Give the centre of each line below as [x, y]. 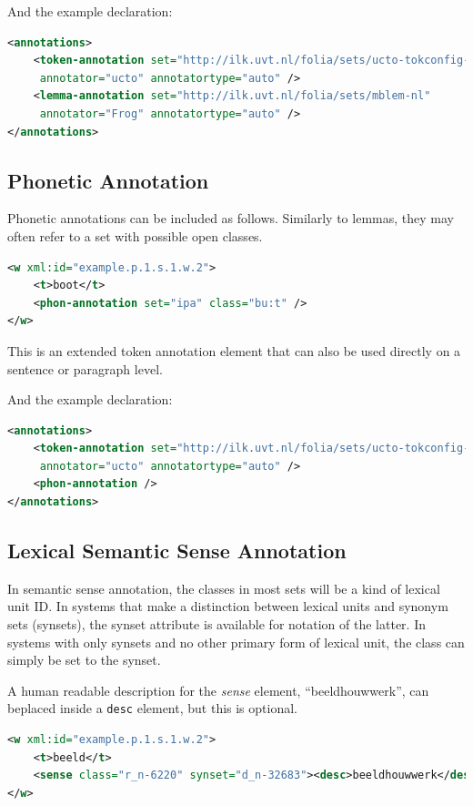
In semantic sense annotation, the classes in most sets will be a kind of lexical [224, 588]
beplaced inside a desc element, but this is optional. [152, 708]
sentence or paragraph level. [85, 368]
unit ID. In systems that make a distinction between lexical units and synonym [228, 606]
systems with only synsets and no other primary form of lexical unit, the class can [236, 642]
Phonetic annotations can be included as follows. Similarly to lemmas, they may [231, 218]
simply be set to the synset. [84, 660]
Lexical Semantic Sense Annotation [177, 551]
